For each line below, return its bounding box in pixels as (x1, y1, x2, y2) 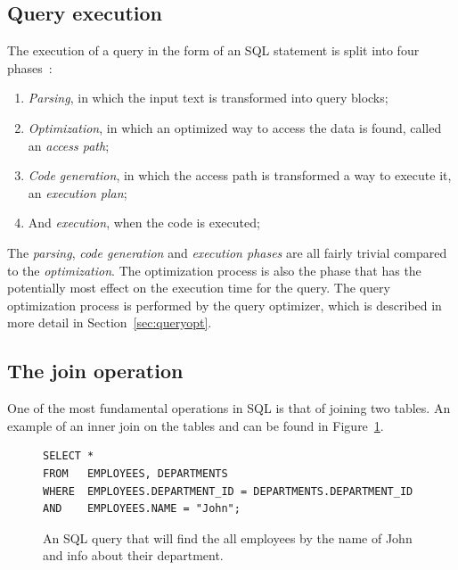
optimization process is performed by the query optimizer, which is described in (7, 295, 442, 314)
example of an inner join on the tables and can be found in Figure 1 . (7, 416, 384, 434)
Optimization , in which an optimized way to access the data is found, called (28, 118, 442, 136)
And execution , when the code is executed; (28, 213, 260, 232)
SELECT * (43, 450, 94, 463)
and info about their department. (43, 546, 224, 565)
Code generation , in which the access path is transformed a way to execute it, (28, 166, 452, 185)
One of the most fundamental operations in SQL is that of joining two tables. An (7, 399, 451, 417)
